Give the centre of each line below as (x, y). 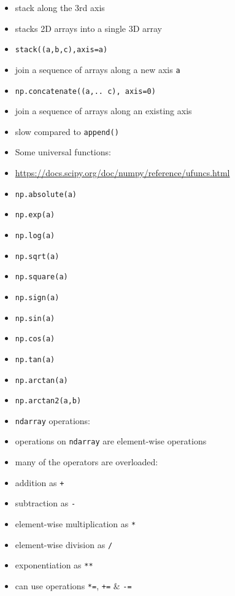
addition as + (40, 482)
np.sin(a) (35, 318)
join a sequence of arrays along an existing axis (103, 111)
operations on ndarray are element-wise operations (111, 441)
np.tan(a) (35, 359)
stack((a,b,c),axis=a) (61, 50)
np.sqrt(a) (37, 256)
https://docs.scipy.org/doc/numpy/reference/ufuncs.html (122, 172)
